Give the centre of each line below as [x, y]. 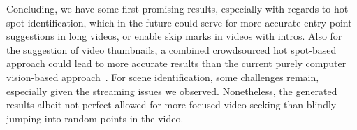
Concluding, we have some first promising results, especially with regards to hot [177, 8]
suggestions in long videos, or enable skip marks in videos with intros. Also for [174, 36]
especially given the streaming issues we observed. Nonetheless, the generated [172, 91]
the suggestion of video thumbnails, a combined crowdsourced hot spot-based [172, 49]
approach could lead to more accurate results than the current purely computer [176, 63]
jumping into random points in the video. [95, 118]
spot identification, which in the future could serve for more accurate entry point [179, 22]
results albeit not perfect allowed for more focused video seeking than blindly [172, 104]
